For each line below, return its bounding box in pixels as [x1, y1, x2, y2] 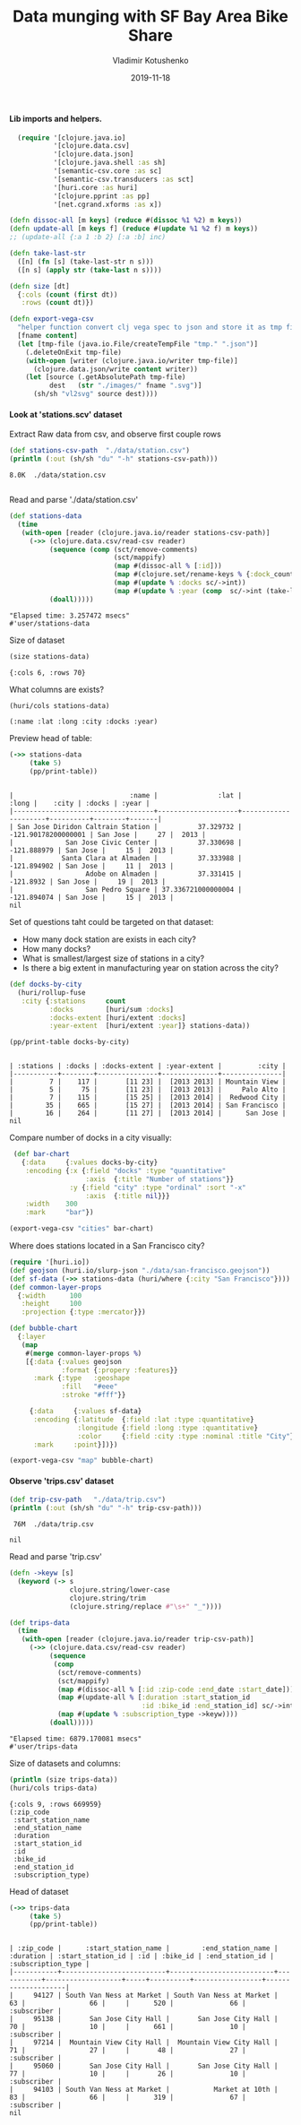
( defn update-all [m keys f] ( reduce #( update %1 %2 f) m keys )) [9, 224, 258, 234]
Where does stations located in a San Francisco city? [9, 1240, 205, 1251]
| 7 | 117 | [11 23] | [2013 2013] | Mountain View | [9, 1077, 287, 1086]
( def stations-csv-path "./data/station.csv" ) [9, 446, 191, 455]
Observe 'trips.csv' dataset [9, 1475, 115, 1486]
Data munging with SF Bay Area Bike [12, 6, 289, 27]
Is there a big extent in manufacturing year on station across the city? [21, 963, 279, 973]
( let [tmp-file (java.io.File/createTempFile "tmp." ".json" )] [17, 339, 258, 349]
